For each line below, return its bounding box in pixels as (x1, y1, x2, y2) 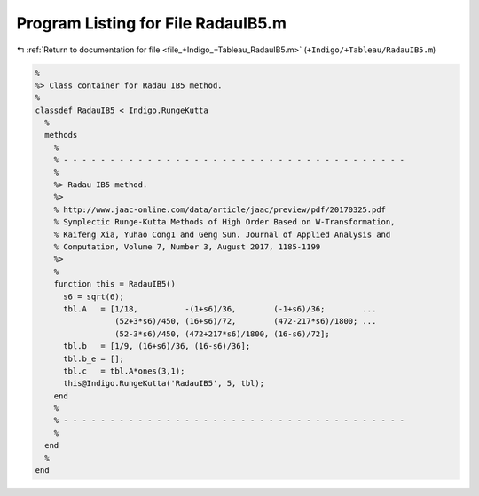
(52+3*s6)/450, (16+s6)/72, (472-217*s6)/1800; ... (114, 316, 377, 327)
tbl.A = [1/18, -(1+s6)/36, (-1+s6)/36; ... (63, 303, 377, 314)
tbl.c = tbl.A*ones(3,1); (63, 366, 185, 376)
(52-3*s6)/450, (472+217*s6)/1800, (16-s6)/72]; (114, 328, 330, 339)
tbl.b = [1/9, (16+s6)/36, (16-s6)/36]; (63, 342, 251, 351)
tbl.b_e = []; (63, 353, 124, 364)
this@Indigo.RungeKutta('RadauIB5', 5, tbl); (63, 378, 265, 389)
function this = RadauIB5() (53, 279, 177, 289)
